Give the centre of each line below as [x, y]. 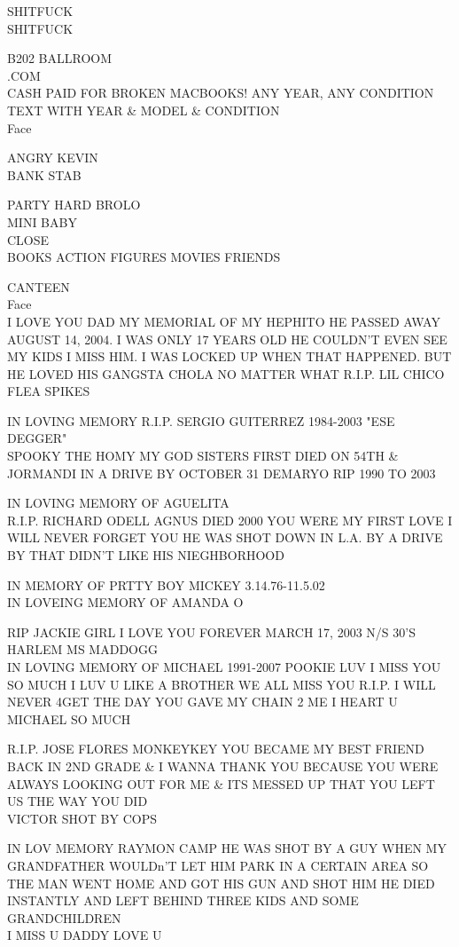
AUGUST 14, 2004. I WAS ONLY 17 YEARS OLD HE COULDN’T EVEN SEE [227, 339]
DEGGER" [37, 438]
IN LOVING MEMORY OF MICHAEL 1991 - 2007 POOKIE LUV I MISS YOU [224, 667]
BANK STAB [44, 174]
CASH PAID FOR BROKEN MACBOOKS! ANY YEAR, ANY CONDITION [221, 93]
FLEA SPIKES [49, 391]
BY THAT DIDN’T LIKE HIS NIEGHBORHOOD [146, 555]
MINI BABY [42, 221]
